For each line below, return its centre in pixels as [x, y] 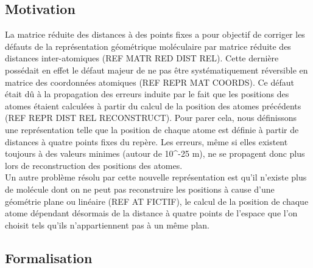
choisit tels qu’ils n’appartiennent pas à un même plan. [107, 225]
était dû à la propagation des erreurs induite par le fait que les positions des [147, 94]
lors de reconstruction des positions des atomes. [94, 165]
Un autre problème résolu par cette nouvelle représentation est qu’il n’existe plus [156, 177]
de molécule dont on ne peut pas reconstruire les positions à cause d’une [140, 189]
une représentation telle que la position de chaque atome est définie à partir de [152, 129]
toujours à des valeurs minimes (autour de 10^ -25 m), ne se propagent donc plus [155, 153]
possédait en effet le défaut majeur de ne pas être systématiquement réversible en [156, 70]
